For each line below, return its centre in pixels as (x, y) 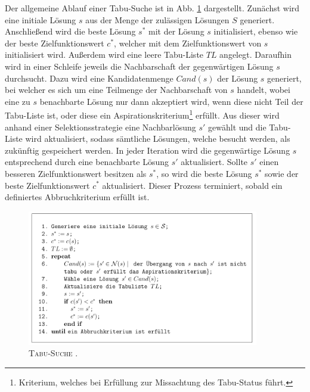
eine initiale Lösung (41, 19)
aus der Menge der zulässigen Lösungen (157, 19)
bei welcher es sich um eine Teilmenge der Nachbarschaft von (116, 90)
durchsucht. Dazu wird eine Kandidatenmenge (89, 78)
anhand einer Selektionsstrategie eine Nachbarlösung (100, 127)
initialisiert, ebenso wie (256, 31)
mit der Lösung (176, 31)
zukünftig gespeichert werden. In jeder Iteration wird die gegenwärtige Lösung (148, 150)
